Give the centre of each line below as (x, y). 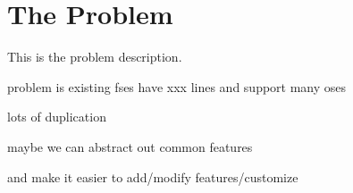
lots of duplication (57, 117)
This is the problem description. (95, 57)
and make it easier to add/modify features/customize (153, 176)
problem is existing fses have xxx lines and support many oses (177, 86)
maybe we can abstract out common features (130, 146)
